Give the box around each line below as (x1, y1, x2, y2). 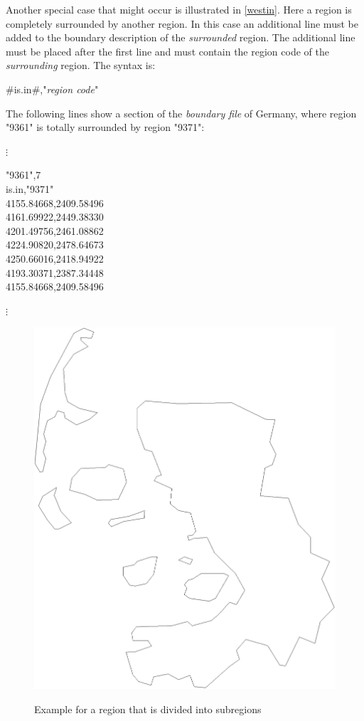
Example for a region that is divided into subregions (34, 701, 262, 716)
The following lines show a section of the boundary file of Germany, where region (6, 105, 357, 120)
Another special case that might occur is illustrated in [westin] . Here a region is (6, 2, 352, 16)
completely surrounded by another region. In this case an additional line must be (6, 16, 358, 31)
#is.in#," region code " (6, 81, 99, 96)
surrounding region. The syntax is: (6, 58, 156, 73)
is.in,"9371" (6, 181, 54, 196)
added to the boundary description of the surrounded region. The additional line (6, 30, 355, 45)
